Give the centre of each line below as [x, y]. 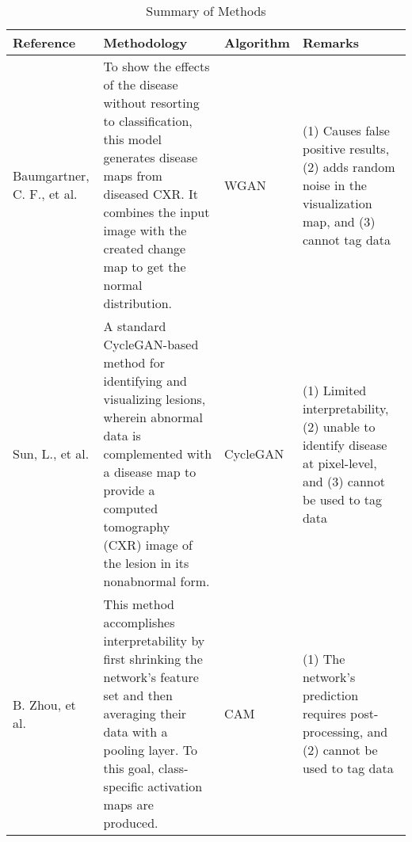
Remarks [330, 42]
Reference [44, 42]
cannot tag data [347, 239]
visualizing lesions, [154, 399]
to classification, [148, 121]
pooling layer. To [150, 750]
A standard [135, 326]
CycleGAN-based [151, 344]
